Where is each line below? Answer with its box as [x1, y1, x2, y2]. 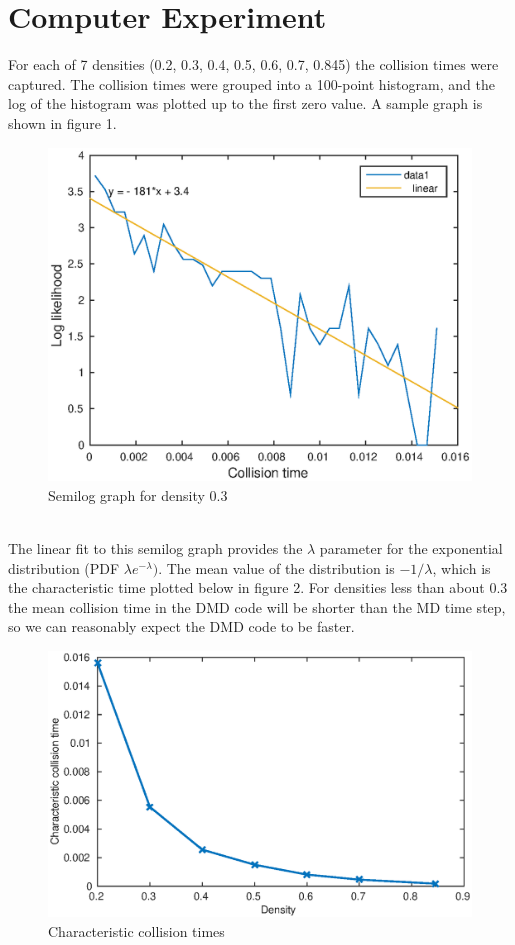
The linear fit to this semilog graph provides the [8, 538, 303, 559]
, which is [432, 557, 491, 578]
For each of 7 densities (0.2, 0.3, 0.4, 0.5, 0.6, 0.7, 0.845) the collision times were [8, 54, 499, 75]
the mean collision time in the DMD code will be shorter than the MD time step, [8, 596, 506, 617]
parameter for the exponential [319, 538, 503, 559]
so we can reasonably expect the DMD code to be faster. [8, 616, 355, 637]
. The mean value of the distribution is [158, 557, 395, 578]
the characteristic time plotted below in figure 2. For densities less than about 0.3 [8, 577, 508, 598]
